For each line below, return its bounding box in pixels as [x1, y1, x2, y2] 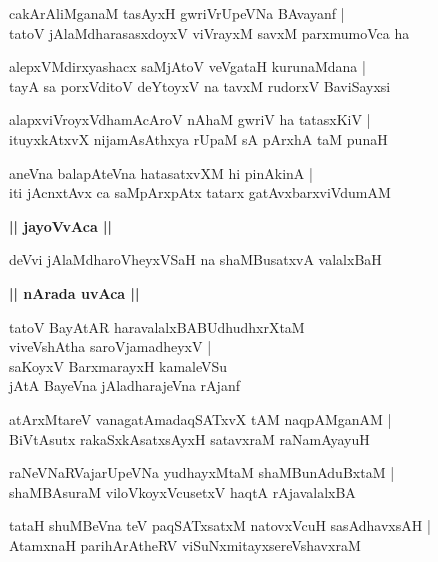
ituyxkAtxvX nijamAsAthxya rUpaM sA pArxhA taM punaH [9, 128, 388, 149]
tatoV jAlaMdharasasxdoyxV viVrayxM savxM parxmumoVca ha [9, 22, 410, 43]
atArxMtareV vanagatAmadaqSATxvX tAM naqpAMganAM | [9, 408, 392, 429]
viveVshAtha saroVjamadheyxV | [9, 336, 212, 357]
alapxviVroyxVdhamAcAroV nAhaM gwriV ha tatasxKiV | [9, 109, 371, 130]
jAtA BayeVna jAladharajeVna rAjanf [9, 375, 240, 396]
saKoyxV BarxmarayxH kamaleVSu [9, 355, 228, 376]
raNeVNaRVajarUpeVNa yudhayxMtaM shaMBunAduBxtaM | [9, 462, 395, 483]
